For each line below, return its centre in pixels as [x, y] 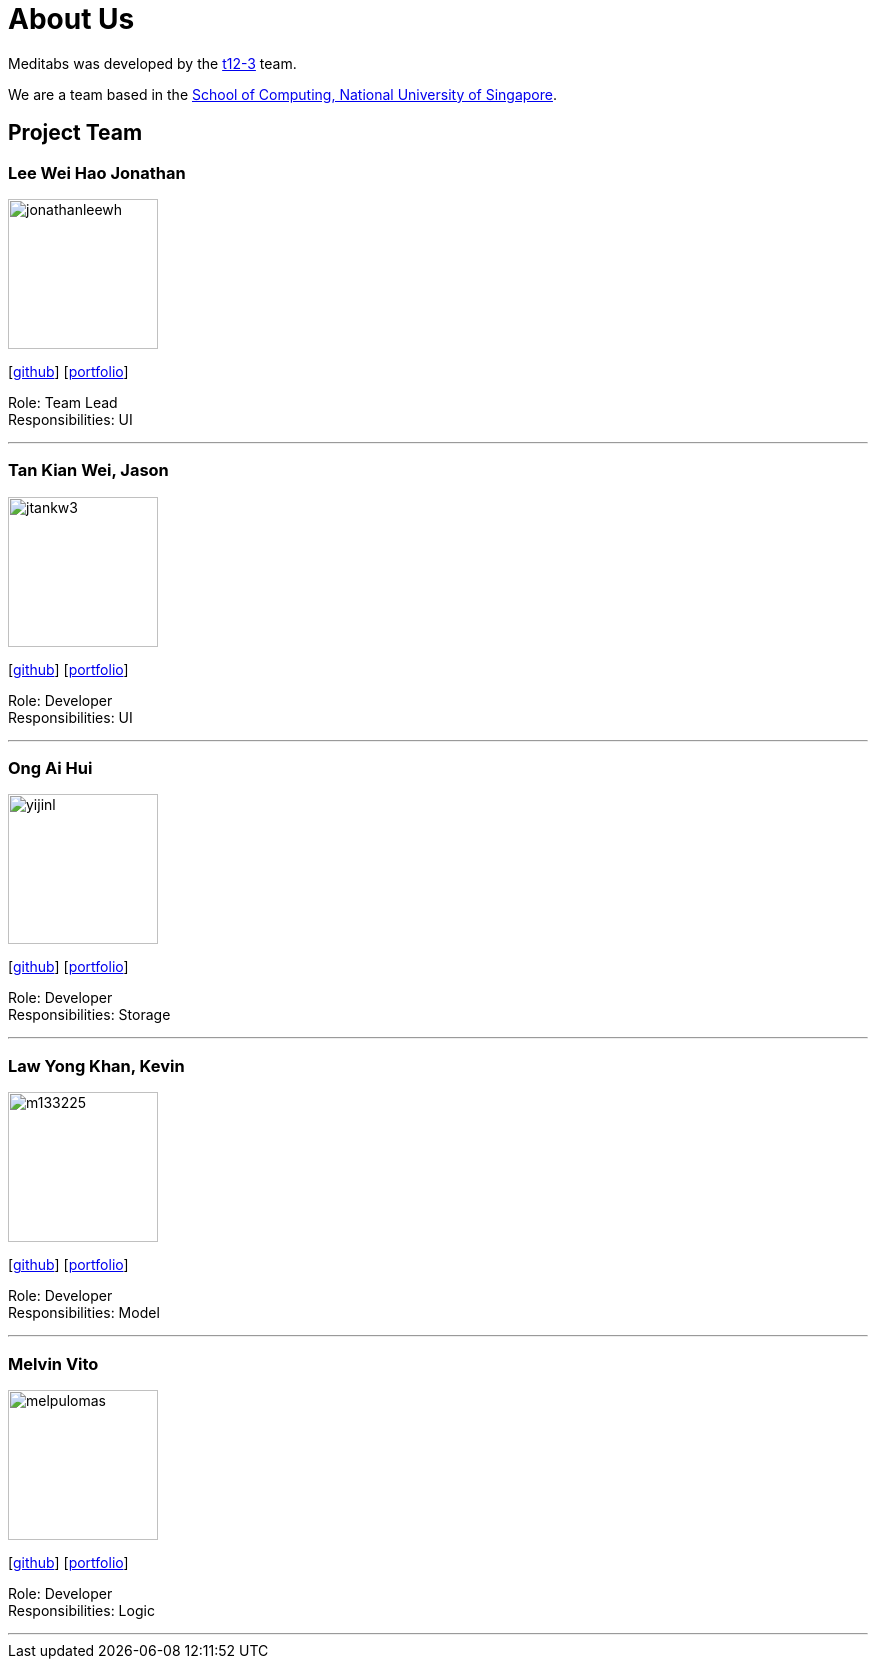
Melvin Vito [53, 1363]
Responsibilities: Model [84, 1313]
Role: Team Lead [63, 402]
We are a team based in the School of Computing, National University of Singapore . [283, 94]
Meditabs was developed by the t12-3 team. [152, 63]
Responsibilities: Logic [81, 1610]
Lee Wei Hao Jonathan [97, 172]
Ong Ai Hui [50, 768]
